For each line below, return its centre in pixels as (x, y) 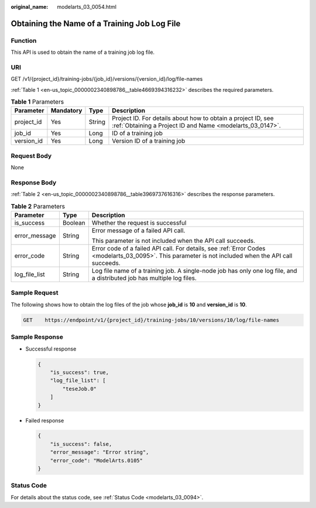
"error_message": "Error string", (99, 452)
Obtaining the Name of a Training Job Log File (96, 23)
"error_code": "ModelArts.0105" (97, 460)
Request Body (31, 156)
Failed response (45, 420)
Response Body (34, 183)
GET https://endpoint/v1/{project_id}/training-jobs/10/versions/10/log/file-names (151, 320)
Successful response (51, 349)
